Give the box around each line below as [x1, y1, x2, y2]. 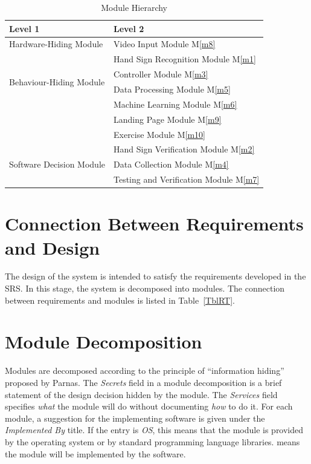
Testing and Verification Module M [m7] [113, 173, 260, 186]
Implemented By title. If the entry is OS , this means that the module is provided [5, 423, 304, 436]
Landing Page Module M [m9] [113, 113, 222, 125]
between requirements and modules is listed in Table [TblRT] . [5, 293, 235, 306]
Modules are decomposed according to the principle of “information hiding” [5, 364, 284, 377]
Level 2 [113, 22, 144, 34]
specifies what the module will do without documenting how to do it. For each [5, 400, 293, 413]
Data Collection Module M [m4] [113, 158, 229, 171]
